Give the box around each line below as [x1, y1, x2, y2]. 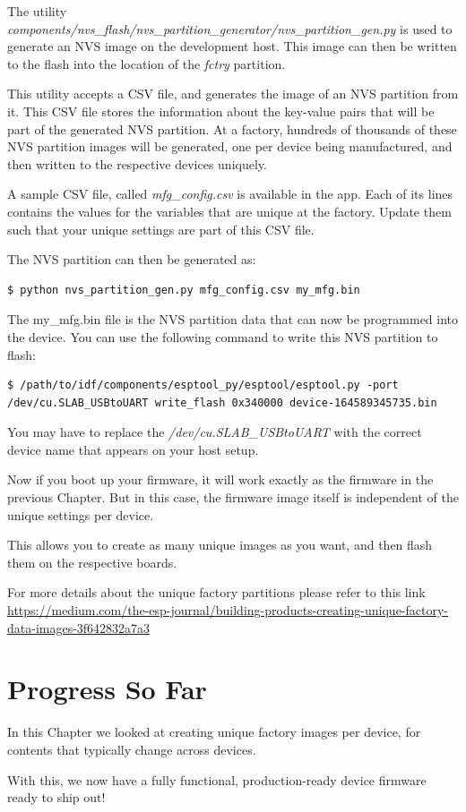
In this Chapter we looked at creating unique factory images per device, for [7, 722, 421, 741]
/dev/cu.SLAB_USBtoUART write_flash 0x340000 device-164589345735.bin [7, 396, 437, 409]
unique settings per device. [7, 505, 154, 524]
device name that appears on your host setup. [7, 440, 259, 458]
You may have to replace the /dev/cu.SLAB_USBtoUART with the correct [7, 423, 422, 441]
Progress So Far [7, 671, 207, 707]
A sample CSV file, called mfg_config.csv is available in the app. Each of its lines [7, 184, 453, 203]
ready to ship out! [7, 788, 106, 807]
